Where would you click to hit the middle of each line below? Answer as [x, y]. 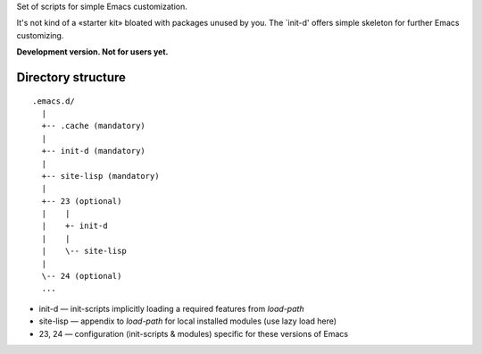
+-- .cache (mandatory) [94, 126]
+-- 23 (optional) [82, 201]
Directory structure [71, 77]
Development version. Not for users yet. [92, 52]
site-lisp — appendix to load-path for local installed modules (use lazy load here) [188, 321]
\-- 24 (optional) [82, 276]
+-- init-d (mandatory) [94, 151]
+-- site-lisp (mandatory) [100, 176]
